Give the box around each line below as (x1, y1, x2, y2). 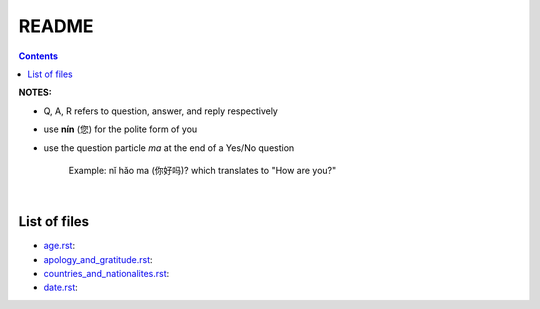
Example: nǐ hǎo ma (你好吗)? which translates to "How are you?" (68, 164, 337, 176)
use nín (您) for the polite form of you (43, 123, 198, 135)
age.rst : (43, 240, 75, 252)
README (18, 15, 94, 37)
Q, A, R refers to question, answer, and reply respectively (43, 105, 279, 117)
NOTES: (18, 86, 52, 99)
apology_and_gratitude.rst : (43, 253, 154, 265)
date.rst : (43, 281, 79, 294)
